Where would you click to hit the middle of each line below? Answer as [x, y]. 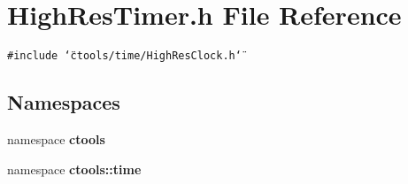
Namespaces [64, 102]
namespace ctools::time [74, 169]
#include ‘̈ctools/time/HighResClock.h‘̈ [124, 56]
